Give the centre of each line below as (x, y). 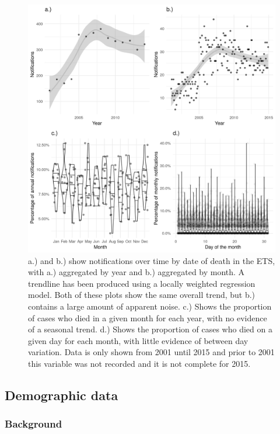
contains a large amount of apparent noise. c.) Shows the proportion (150, 306)
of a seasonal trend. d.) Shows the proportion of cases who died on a (150, 329)
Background (34, 424)
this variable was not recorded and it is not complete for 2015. (139, 363)
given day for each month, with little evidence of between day (138, 340)
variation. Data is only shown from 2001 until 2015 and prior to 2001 (151, 352)
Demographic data (62, 395)
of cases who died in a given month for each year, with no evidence (148, 317)
